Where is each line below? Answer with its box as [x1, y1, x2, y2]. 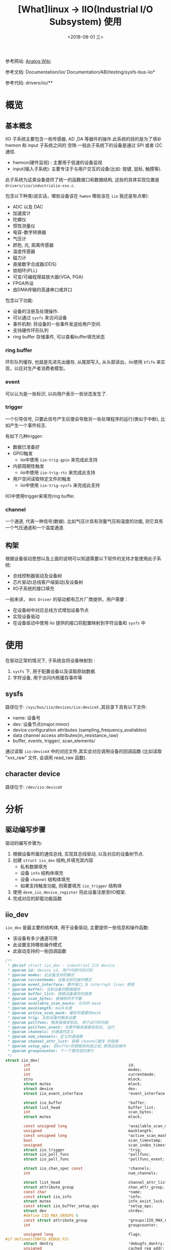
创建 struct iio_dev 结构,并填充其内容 [12, 857, 93, 863]
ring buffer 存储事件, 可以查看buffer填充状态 [12, 333, 105, 340]
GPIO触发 [12, 450, 33, 456]
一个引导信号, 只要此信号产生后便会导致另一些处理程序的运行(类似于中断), [5, 415, 160, 422]
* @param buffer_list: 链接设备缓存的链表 [7, 992, 92, 997]
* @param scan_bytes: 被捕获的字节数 [7, 996, 82, 1001]
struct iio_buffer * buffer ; [23, 1100, 147, 1105]
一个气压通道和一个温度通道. [5, 525, 65, 531]
